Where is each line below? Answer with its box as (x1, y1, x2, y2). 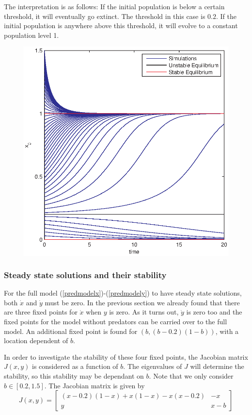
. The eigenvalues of (123, 361, 182, 371)
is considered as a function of (32, 361, 118, 371)
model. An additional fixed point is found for (4, 326, 138, 336)
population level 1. (4, 30, 59, 40)
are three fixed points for (4, 307, 78, 317)
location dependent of (4, 335, 68, 346)
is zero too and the (186, 307, 242, 317)
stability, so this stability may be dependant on (4, 371, 144, 381)
